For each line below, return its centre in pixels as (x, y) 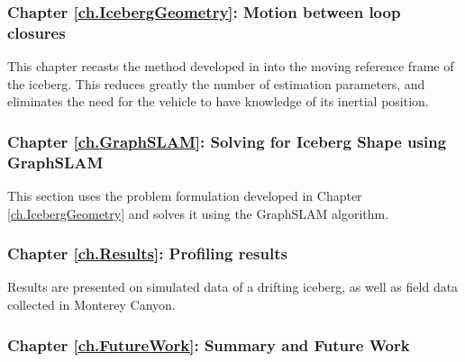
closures (36, 32)
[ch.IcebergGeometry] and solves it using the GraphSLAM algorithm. (198, 213)
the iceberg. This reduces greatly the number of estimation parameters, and (216, 83)
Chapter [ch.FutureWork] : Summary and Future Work (209, 344)
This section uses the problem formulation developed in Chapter (185, 196)
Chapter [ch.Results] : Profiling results (147, 253)
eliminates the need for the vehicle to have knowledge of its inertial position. (218, 101)
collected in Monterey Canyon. (91, 305)
